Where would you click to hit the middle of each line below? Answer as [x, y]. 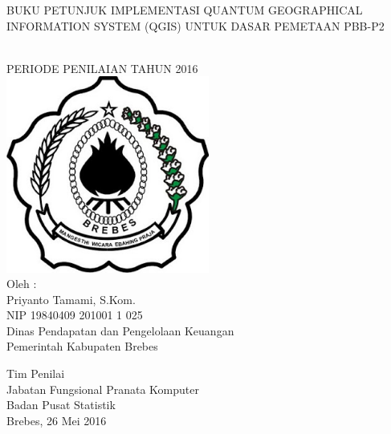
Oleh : [22, 284]
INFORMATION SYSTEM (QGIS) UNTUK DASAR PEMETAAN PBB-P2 [195, 25]
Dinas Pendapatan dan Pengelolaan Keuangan [120, 330]
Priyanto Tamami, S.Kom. [71, 299]
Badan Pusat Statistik [61, 405]
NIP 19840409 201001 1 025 [75, 315]
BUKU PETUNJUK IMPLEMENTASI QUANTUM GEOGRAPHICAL [185, 10]
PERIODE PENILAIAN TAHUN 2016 [102, 68]
